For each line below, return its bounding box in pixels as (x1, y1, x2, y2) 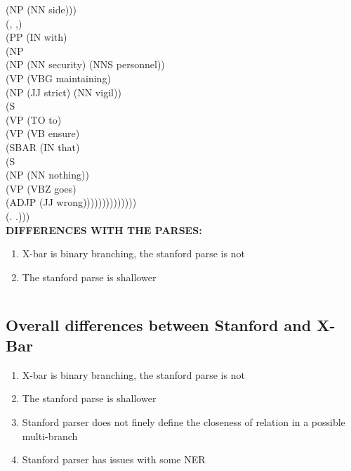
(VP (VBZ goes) (6, 181, 77, 195)
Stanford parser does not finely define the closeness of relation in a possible (22, 415, 345, 430)
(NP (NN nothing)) (6, 167, 89, 182)
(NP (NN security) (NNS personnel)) (6, 57, 165, 72)
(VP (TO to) (6, 112, 62, 127)
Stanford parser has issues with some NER (22, 452, 206, 467)
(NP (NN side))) (6, 2, 77, 16)
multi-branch (22, 428, 78, 443)
